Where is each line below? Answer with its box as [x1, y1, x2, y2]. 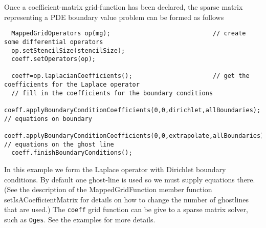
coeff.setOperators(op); [11, 55, 96, 63]
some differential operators [4, 38, 103, 46]
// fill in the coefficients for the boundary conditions [11, 89, 213, 97]
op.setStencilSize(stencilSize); [11, 47, 125, 54]
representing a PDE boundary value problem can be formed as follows [4, 11, 224, 22]
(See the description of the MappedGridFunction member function [4, 184, 212, 195]
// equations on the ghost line [4, 140, 114, 148]
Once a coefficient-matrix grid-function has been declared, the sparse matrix [4, 2, 243, 12]
